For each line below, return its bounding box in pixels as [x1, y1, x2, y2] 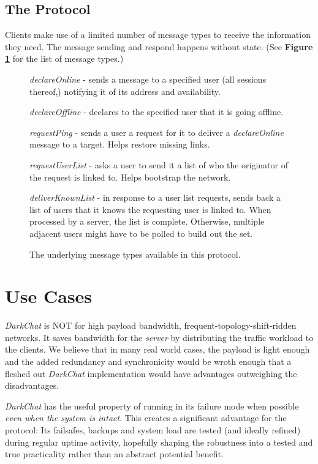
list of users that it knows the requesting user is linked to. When [29, 203, 271, 215]
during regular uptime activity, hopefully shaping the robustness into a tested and [5, 435, 313, 448]
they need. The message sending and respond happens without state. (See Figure [5, 40, 313, 53]
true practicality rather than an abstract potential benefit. [5, 447, 224, 460]
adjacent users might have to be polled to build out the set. [29, 226, 253, 239]
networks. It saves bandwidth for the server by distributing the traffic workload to [5, 331, 314, 343]
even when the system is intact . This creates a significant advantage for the [5, 411, 287, 424]
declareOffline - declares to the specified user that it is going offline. [29, 105, 284, 118]
